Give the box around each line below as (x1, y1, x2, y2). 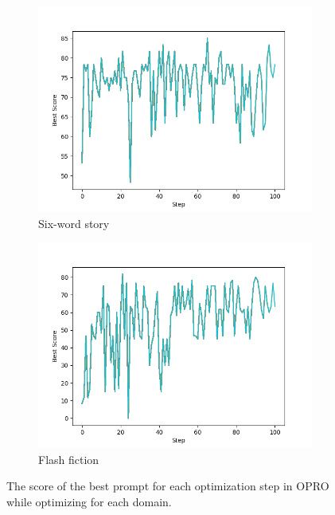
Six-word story (38, 214, 110, 231)
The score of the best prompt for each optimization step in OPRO (6, 478, 329, 494)
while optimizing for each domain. (6, 493, 172, 509)
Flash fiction (38, 450, 99, 467)
